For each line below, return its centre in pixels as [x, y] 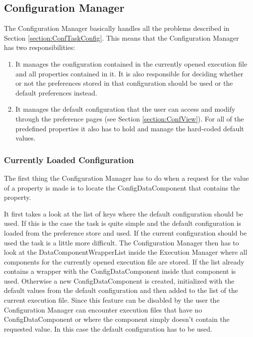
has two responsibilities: [40, 47]
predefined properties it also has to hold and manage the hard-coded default [130, 128]
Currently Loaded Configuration [69, 159]
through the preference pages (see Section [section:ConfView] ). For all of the [130, 118]
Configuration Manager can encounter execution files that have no [103, 309]
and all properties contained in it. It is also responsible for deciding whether [129, 73]
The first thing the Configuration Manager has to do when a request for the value [126, 178]
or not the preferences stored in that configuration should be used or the [124, 83]
